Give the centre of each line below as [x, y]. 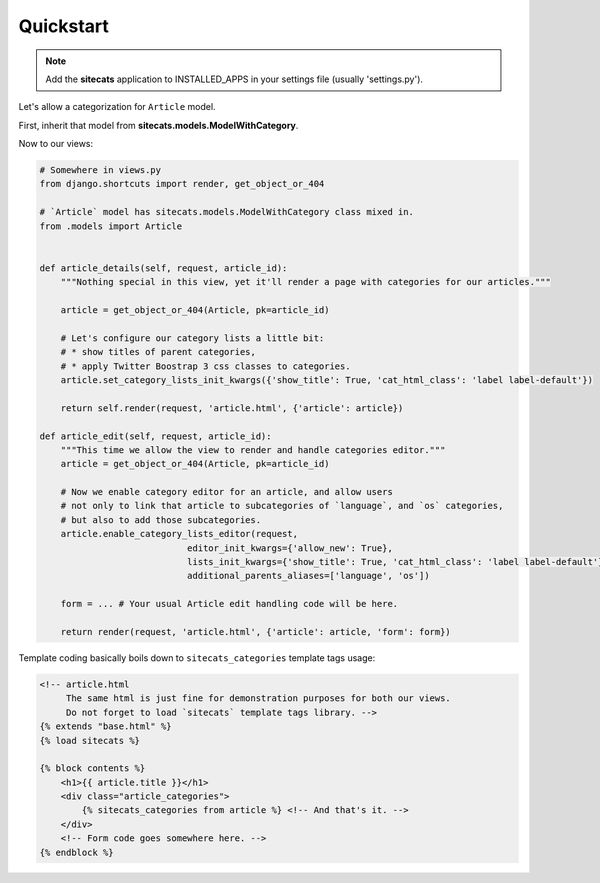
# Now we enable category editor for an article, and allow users [227, 492]
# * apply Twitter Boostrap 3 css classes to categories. [205, 366]
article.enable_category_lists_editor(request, [179, 534]
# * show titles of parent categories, [158, 352]
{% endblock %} [76, 852]
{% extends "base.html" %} [105, 726]
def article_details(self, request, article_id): [163, 268]
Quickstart [64, 26]
